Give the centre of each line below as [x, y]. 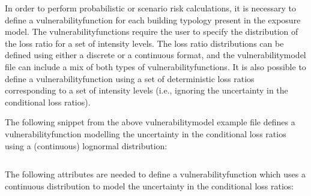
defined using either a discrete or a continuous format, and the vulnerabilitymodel [155, 55]
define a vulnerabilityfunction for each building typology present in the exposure [153, 19]
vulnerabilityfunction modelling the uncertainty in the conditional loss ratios [146, 133]
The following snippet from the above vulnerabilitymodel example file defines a [150, 122]
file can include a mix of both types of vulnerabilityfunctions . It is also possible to [155, 66]
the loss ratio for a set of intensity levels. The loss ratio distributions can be [144, 43]
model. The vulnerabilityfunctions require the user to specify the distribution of [152, 31]
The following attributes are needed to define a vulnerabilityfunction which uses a [155, 174]
